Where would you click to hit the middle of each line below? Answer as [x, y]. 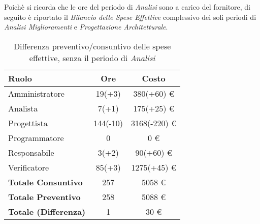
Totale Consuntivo [45, 182]
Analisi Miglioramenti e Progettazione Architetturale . [86, 27]
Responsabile [31, 152]
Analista [23, 108]
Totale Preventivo [44, 197]
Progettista [28, 123]
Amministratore [36, 93]
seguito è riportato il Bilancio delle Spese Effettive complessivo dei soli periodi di [130, 17]
